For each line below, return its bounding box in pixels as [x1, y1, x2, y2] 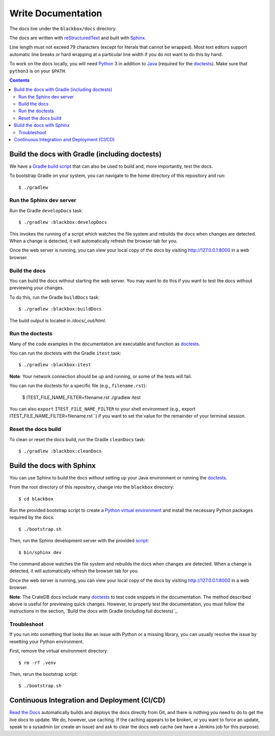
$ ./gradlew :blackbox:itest [18, 362, 91, 368]
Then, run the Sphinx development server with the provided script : [9, 538, 149, 544]
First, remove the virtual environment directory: [9, 648, 108, 654]
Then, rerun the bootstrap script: [9, 671, 78, 677]
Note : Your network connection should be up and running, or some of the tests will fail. [9, 373, 192, 379]
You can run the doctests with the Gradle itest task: [9, 350, 122, 357]
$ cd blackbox [18, 496, 53, 502]
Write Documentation [9, 8, 102, 19]
